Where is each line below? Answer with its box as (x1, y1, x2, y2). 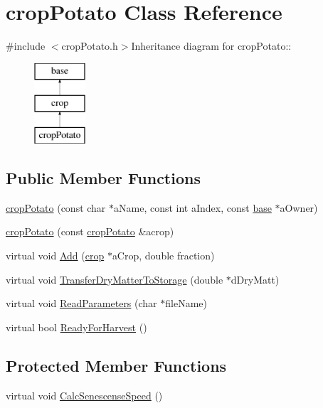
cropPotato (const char (6, 200, 106, 215)
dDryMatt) (231, 272, 280, 286)
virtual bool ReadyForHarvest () (6, 319, 147, 334)
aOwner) (280, 200, 318, 215)
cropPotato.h (61, 38, 118, 53)
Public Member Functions (6, 167, 201, 189)
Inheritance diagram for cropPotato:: (131, 38, 292, 53)
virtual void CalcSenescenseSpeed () (6, 387, 163, 402)
